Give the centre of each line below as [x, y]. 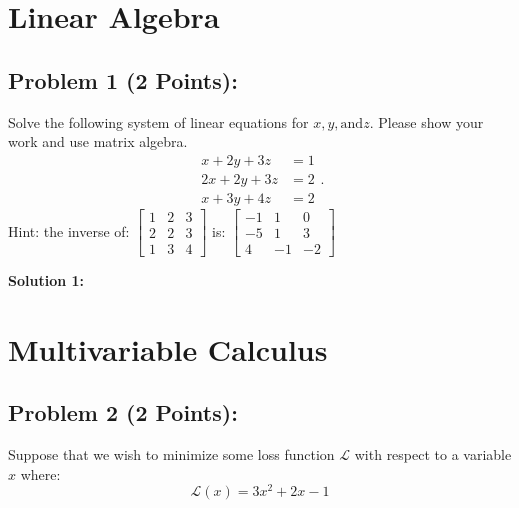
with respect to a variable [433, 454]
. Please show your [426, 121]
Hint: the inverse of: [69, 230]
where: [40, 473]
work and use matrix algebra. [98, 141]
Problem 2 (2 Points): [123, 412]
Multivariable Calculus [168, 348]
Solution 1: [46, 279]
